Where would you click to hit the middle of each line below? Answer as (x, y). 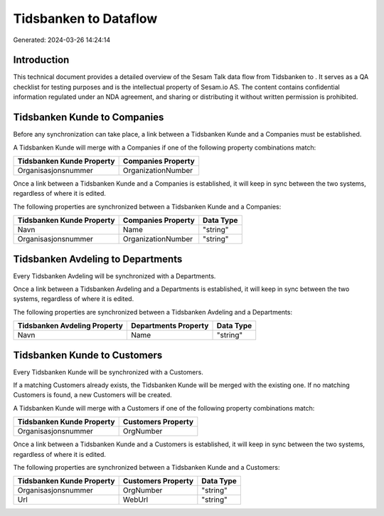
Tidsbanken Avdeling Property (70, 326)
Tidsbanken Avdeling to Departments (98, 259)
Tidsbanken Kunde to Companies (89, 117)
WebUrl (135, 500)
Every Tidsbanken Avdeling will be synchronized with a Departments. (114, 276)
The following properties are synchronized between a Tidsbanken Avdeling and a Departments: (153, 312)
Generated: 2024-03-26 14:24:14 (62, 40)
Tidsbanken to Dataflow (85, 19)
